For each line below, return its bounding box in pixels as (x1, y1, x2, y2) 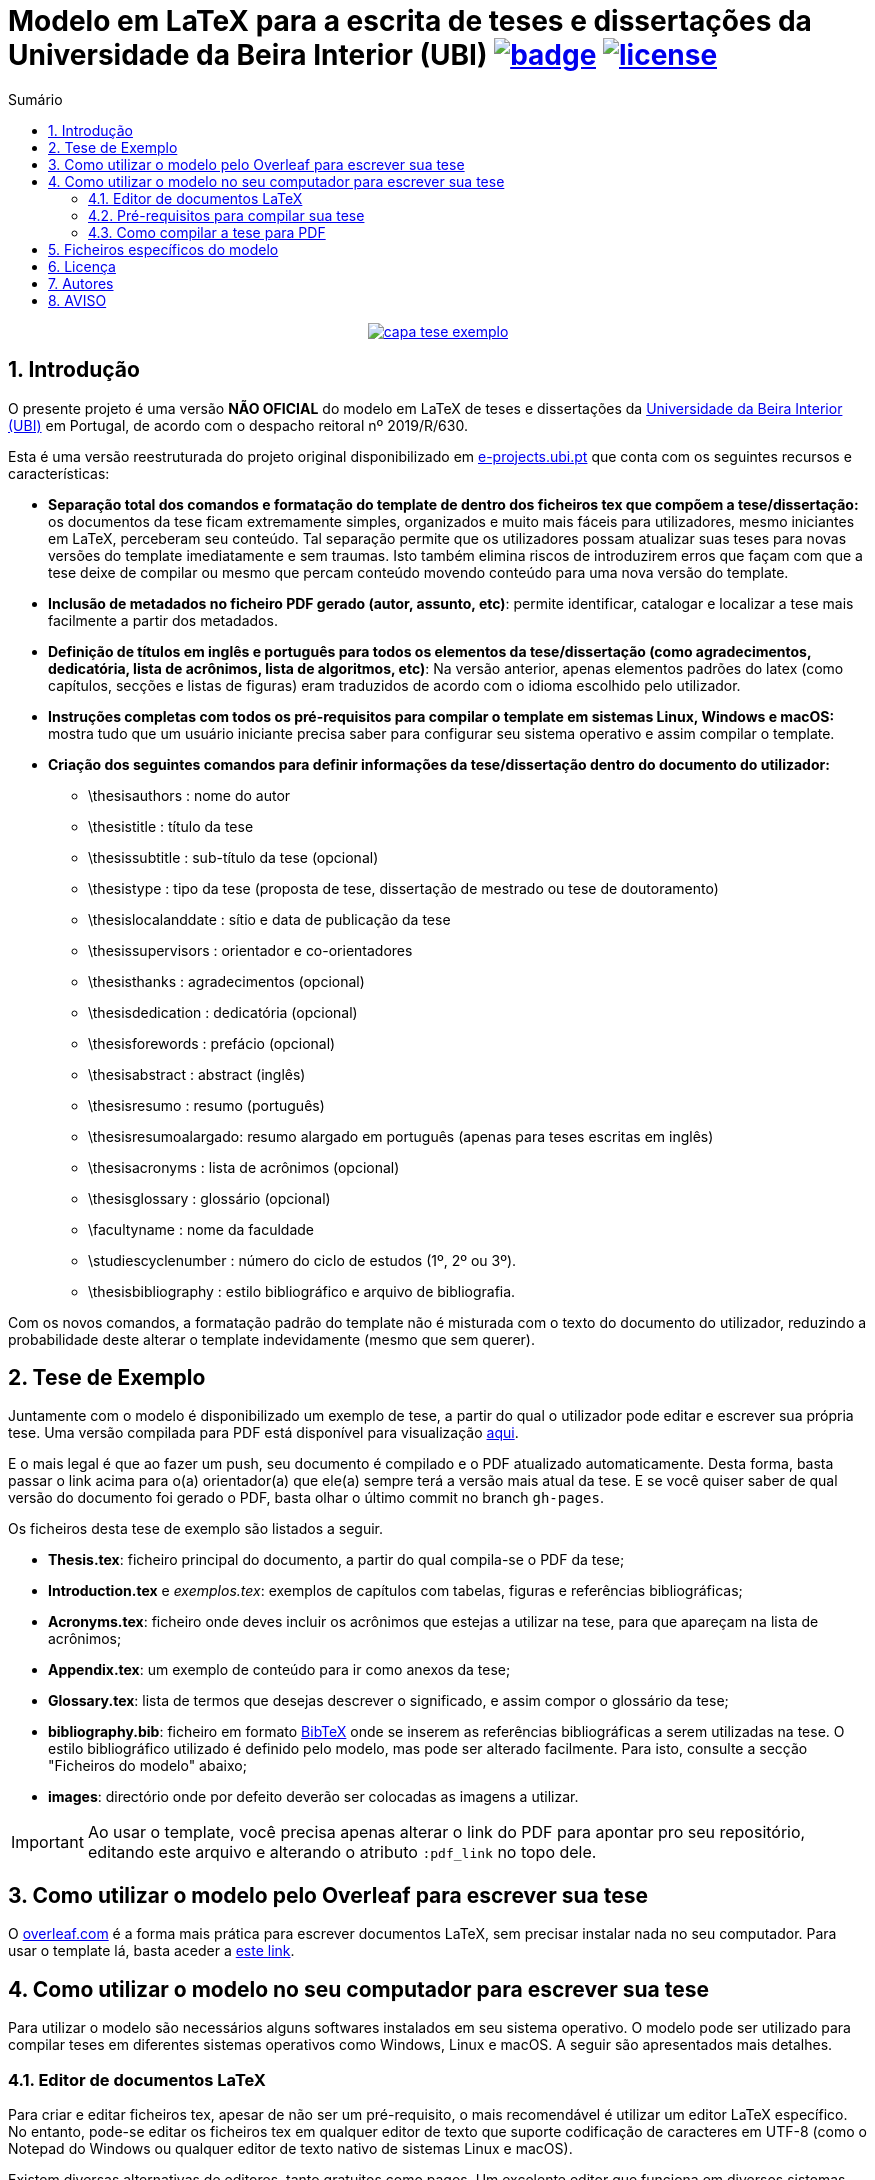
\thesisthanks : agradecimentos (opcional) (88, 972, 365, 990)
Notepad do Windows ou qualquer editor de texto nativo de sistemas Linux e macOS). (8, 2139, 573, 2157)
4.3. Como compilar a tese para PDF (88, 223, 326, 241)
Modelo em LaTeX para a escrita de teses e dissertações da (8, 4, 812, 38)
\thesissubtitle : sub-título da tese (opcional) (88, 848, 379, 866)
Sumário (8, 90, 63, 108)
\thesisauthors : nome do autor (88, 786, 291, 804)
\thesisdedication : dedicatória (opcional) (88, 1003, 358, 1021)
